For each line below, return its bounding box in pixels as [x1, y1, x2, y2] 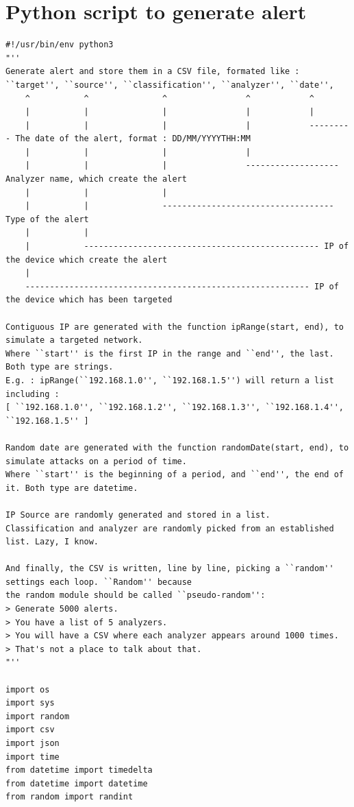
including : [5, 389, 60, 399]
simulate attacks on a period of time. [5, 456, 187, 466]
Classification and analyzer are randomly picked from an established [5, 523, 334, 533]
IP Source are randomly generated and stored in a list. [5, 509, 270, 520]
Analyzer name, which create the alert [5, 174, 187, 184]
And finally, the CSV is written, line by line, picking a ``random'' [5, 564, 334, 574]
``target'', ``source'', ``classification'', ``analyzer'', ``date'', [5, 80, 334, 90]
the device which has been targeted [5, 295, 173, 305]
